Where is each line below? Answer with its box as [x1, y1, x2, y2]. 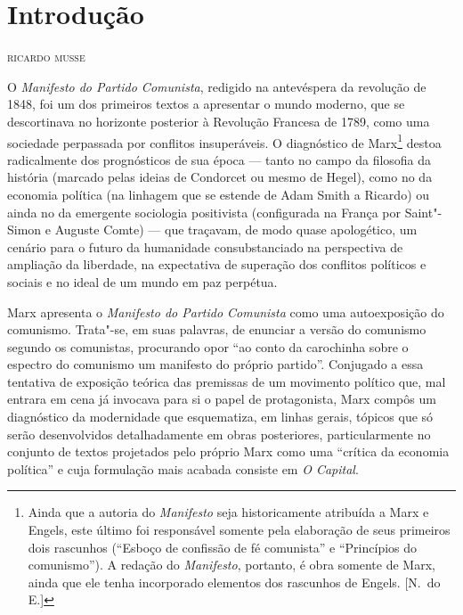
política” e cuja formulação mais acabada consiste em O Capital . [7, 459, 359, 478]
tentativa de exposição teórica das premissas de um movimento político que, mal [7, 372, 446, 390]
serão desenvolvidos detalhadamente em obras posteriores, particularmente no [7, 424, 431, 443]
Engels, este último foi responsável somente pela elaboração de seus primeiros [28, 521, 451, 539]
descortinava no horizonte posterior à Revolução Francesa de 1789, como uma [7, 111, 430, 130]
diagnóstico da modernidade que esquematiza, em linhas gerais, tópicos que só [7, 407, 434, 426]
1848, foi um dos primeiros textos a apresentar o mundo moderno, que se [7, 94, 405, 113]
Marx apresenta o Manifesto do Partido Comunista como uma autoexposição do [7, 302, 444, 321]
